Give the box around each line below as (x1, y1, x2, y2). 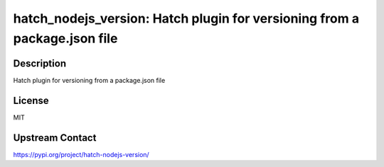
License (13, 94, 49, 106)
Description (13, 57, 67, 69)
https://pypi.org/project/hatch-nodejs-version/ (13, 150, 149, 159)
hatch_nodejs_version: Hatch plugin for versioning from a (13, 11, 359, 26)
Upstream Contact (13, 132, 97, 144)
